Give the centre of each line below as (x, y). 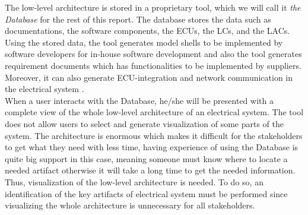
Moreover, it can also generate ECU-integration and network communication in (149, 77)
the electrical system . (45, 89)
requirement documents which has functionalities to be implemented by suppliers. (153, 65)
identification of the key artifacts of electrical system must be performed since (146, 193)
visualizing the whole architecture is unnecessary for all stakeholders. (130, 205)
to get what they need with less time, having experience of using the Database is (152, 147)
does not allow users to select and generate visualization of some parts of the (144, 123)
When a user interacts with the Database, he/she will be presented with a (139, 100)
